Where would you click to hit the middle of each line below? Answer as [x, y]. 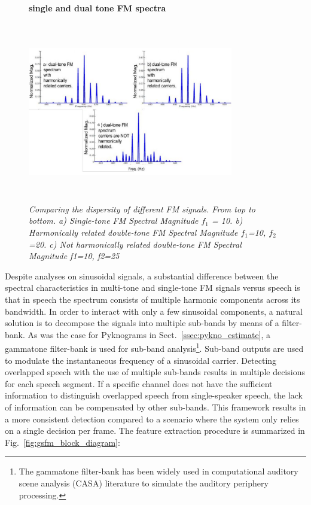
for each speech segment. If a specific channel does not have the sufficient [139, 383]
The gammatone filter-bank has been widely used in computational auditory [158, 471]
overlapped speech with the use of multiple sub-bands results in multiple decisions [155, 372]
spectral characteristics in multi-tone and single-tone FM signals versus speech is [153, 288]
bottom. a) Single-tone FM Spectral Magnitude [114, 220]
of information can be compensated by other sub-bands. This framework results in [155, 407]
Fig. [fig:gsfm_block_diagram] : [62, 442]
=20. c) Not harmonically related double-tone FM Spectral [135, 244]
